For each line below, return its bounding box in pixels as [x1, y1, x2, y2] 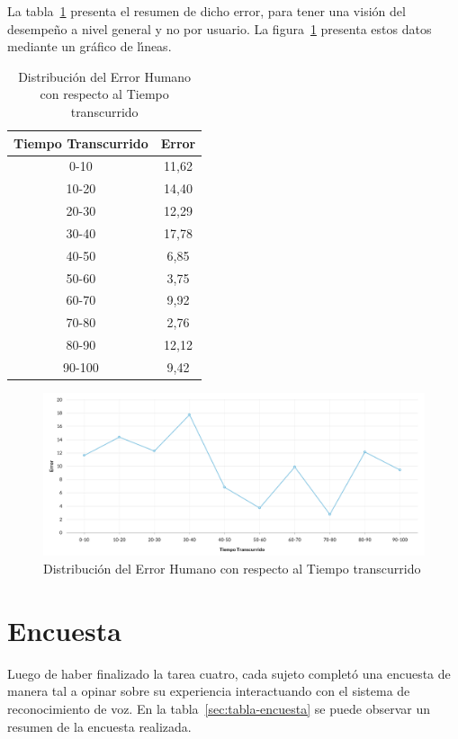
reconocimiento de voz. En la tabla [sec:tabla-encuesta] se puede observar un [7, 699, 430, 717]
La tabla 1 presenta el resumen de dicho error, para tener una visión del [7, 2, 406, 20]
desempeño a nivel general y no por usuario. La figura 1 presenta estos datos [7, 19, 432, 38]
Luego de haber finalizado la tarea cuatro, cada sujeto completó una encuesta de [7, 663, 451, 682]
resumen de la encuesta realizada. [7, 717, 192, 735]
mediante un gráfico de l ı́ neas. [7, 37, 172, 56]
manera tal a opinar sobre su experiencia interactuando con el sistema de [7, 681, 410, 700]
